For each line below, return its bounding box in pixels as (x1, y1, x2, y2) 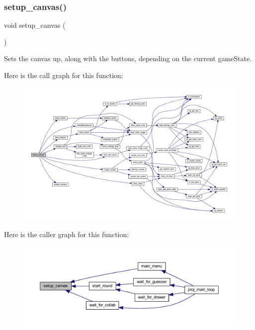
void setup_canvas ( (4, 20, 66, 30)
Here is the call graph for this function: (4, 70, 123, 80)
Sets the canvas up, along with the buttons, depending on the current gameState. (4, 53, 252, 64)
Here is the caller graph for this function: (4, 229, 129, 239)
